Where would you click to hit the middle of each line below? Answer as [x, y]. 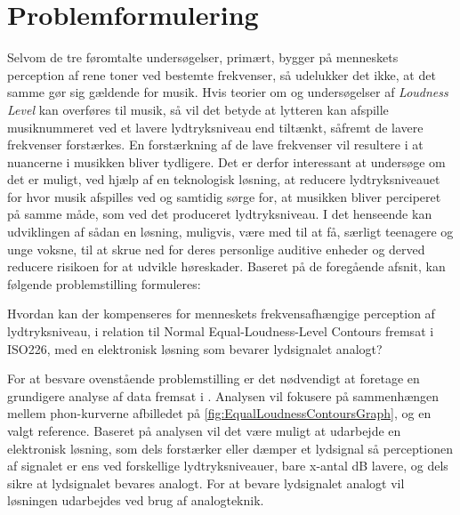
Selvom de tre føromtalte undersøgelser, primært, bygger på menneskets [203, 57]
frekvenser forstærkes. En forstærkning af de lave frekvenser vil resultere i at [215, 145]
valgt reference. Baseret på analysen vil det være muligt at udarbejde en [204, 431]
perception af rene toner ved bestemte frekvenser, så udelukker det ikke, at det [222, 74]
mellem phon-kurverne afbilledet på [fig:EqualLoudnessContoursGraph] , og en [219, 413]
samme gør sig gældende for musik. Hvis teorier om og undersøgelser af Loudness [228, 92]
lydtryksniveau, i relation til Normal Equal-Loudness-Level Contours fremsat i [221, 331]
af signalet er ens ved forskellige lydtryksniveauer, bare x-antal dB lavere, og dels [228, 466]
